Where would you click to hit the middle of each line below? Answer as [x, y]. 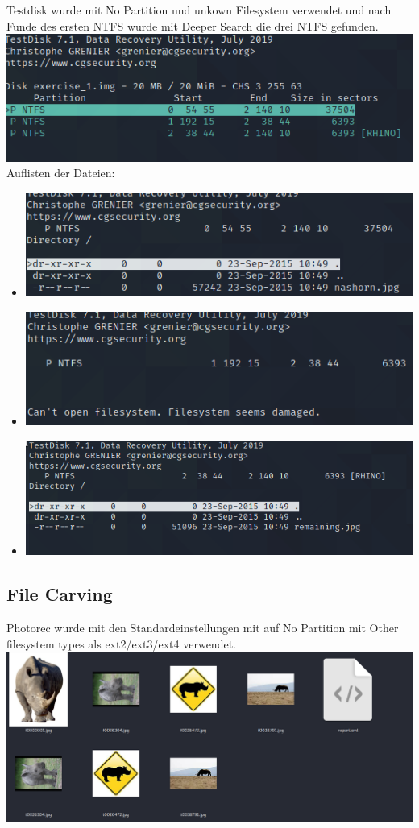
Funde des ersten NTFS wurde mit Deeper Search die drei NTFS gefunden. [193, 25]
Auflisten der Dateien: [61, 173]
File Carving [60, 594]
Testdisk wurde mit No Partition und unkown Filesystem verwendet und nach [199, 10]
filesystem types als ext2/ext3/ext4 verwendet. [121, 643]
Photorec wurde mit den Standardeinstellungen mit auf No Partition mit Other [203, 628]
